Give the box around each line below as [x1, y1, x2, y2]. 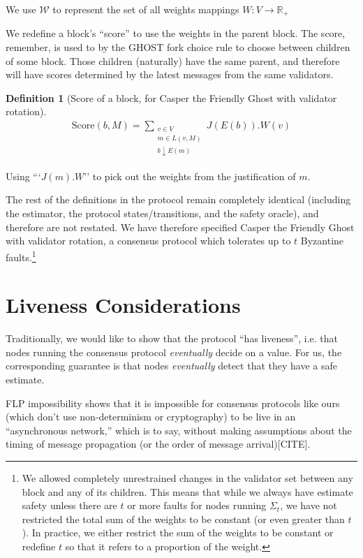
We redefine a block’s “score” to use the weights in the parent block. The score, [6, 26, 346, 41]
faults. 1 [6, 247, 36, 264]
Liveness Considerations [6, 291, 241, 319]
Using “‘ [6, 168, 41, 183]
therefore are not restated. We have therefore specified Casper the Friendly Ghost [6, 219, 355, 234]
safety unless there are [22, 498, 117, 513]
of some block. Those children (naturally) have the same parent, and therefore [6, 53, 340, 68]
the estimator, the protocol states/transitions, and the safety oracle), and [6, 206, 319, 221]
